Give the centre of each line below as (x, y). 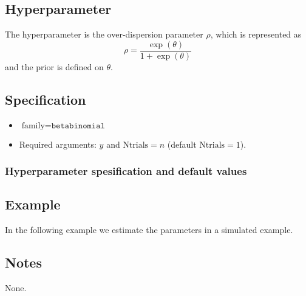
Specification (46, 99)
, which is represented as (256, 34)
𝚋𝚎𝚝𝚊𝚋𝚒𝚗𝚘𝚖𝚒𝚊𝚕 (78, 126)
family (33, 126)
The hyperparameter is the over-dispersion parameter (104, 34)
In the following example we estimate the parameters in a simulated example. (149, 230)
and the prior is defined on (54, 66)
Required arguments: (58, 144)
